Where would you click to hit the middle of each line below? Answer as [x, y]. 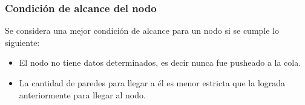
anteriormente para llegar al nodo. [82, 94]
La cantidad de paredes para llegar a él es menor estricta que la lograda [152, 83]
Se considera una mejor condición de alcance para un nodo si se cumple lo [142, 30]
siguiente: [22, 42]
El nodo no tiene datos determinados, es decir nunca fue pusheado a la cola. [160, 62]
